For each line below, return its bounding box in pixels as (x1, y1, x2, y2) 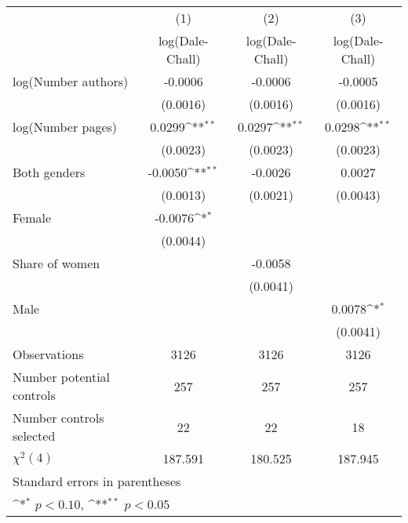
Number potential (13, 368, 111, 386)
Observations (13, 345, 84, 363)
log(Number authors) (13, 72, 129, 90)
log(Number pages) (13, 118, 118, 136)
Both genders (13, 163, 86, 181)
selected (13, 427, 56, 445)
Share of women (13, 254, 100, 272)
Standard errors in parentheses (13, 472, 181, 490)
